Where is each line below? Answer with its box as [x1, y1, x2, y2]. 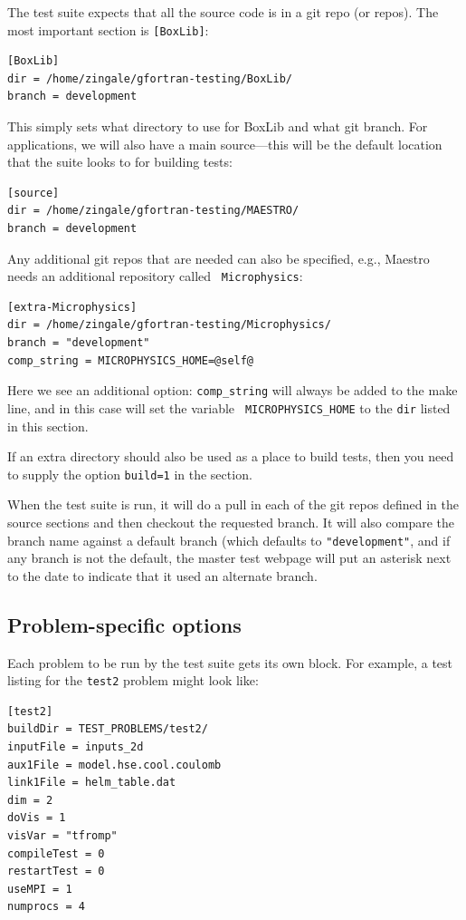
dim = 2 [7, 793, 53, 807]
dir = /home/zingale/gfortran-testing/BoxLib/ [7, 72, 292, 85]
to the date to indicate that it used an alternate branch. [7, 566, 318, 585]
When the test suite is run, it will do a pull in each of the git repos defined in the [7, 495, 459, 514]
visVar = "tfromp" [7, 829, 118, 843]
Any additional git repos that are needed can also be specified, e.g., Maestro [7, 248, 430, 267]
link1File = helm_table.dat [7, 776, 176, 789]
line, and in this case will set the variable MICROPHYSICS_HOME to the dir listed [7, 398, 451, 417]
